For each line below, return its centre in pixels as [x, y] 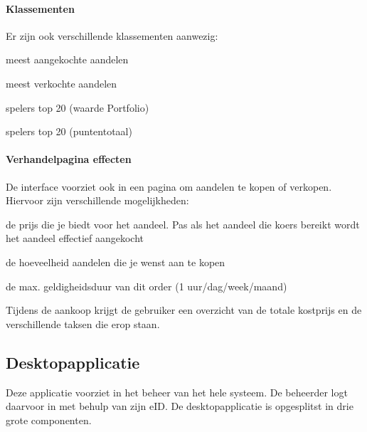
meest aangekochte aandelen [67, 59]
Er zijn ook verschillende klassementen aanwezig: [112, 35]
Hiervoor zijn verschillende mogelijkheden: [97, 200]
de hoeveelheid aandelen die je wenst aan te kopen [116, 262]
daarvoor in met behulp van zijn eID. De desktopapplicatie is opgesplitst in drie [180, 406]
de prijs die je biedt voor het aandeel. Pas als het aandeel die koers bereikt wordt [183, 224]
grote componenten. [49, 420]
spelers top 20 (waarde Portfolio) [78, 107]
